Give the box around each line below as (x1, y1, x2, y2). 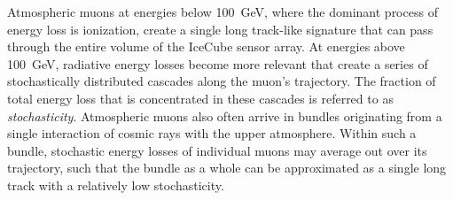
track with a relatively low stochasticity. (7, 175, 224, 194)
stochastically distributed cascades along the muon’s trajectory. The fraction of (7, 72, 436, 90)
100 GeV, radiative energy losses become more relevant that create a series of (7, 54, 428, 73)
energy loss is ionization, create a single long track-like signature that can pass (7, 19, 433, 38)
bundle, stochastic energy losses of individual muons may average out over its (7, 141, 427, 159)
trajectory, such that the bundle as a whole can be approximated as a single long (7, 158, 447, 177)
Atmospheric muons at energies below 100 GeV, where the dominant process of (7, 3, 438, 20)
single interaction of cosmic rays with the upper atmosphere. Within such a (7, 124, 417, 142)
